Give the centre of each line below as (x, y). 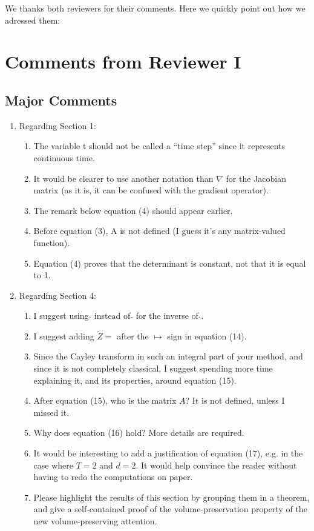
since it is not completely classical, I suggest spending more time (153, 368)
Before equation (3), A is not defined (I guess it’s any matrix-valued (159, 231)
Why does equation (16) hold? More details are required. (139, 432)
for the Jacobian (256, 178)
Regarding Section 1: (57, 125)
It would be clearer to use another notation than (123, 178)
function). (52, 242)
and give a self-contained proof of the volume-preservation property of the (170, 509)
